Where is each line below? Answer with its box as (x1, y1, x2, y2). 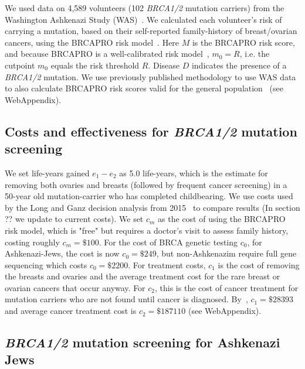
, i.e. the (239, 47, 270, 60)
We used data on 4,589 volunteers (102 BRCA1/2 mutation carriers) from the (5, 2, 284, 13)
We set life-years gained (5, 166, 90, 179)
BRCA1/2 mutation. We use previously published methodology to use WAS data (5, 70, 296, 83)
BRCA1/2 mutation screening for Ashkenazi (5, 333, 280, 351)
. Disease (148, 59, 180, 71)
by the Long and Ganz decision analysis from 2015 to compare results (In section (5, 201, 300, 213)
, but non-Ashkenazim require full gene (156, 247, 297, 259)
